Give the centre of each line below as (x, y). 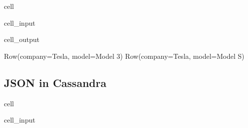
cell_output (22, 39)
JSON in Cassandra (55, 82)
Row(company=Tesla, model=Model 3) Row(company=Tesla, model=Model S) (124, 56)
